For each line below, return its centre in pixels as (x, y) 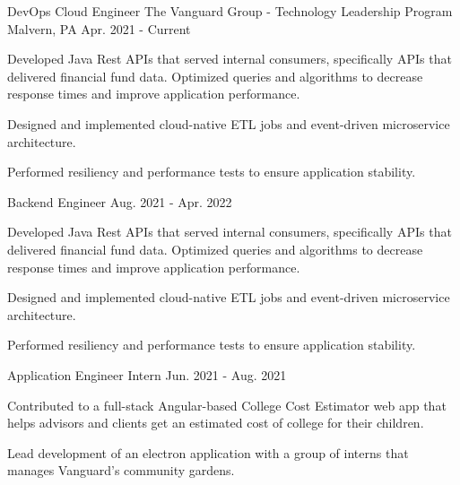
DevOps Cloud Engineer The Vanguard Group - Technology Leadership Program (230, 11)
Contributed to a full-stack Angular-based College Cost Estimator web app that (227, 405)
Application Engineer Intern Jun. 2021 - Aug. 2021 (147, 374)
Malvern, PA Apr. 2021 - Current (99, 28)
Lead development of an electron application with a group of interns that (208, 452)
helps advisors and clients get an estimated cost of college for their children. (216, 423)
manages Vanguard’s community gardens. (121, 470)
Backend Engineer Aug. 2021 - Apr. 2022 (120, 201)
